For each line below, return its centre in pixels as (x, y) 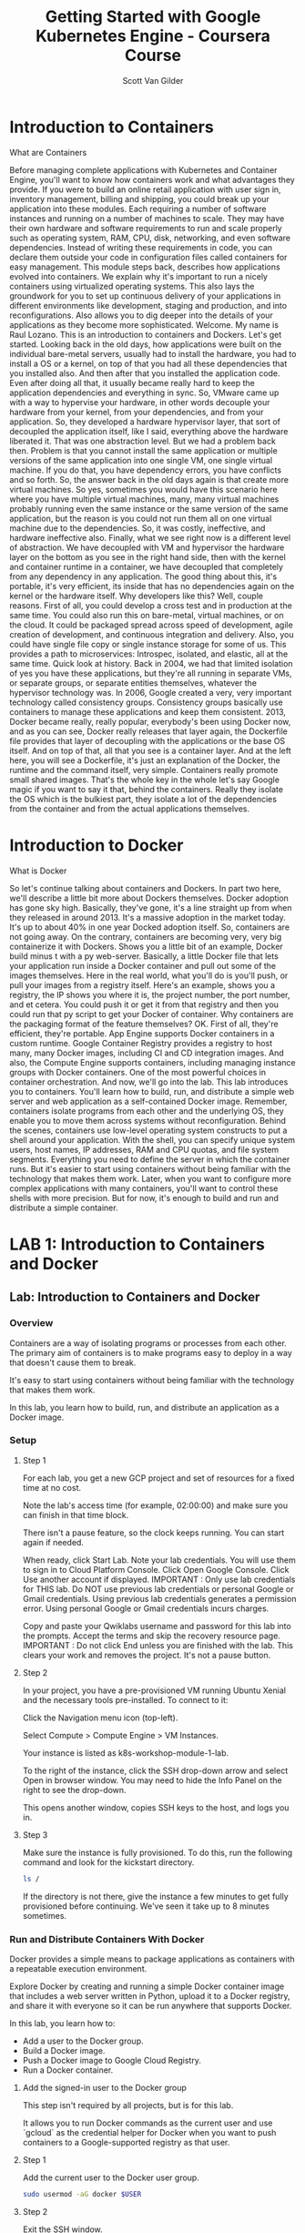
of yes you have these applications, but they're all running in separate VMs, (151, 673)
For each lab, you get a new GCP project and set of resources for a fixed (158, 1478)
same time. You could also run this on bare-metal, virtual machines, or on (147, 615)
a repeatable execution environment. (78, 1968)
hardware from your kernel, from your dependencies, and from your (137, 412)
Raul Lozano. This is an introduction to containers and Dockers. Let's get (146, 334)
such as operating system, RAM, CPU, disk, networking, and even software (150, 238)
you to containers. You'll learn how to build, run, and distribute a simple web (152, 1091)
